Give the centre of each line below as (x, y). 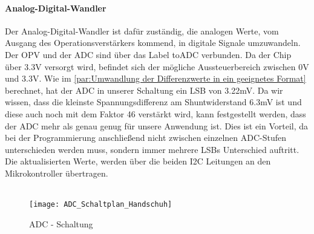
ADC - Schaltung (61, 223)
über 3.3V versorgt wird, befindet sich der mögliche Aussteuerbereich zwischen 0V (157, 66)
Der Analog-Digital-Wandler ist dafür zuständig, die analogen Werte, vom (142, 31)
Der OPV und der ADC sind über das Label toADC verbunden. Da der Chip (148, 54)
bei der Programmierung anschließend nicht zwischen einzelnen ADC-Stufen (146, 138)
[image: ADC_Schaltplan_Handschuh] (101, 205)
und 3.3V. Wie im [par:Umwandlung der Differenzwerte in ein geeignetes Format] (155, 78)
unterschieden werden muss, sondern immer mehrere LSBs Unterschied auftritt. (152, 149)
